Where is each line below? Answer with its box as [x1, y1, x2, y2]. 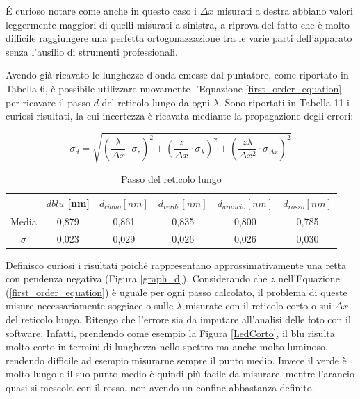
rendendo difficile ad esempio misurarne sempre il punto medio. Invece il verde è [6, 352, 347, 367]
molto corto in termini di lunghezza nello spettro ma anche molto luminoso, [6, 339, 328, 354]
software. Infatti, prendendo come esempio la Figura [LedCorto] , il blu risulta [6, 325, 335, 340]
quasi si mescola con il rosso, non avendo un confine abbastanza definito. [6, 380, 315, 395]
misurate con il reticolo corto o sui [185, 298, 332, 313]
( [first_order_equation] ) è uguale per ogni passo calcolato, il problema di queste [6, 284, 347, 299]
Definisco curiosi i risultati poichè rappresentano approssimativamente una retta [6, 257, 347, 272]
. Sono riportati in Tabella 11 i [219, 95, 350, 109]
